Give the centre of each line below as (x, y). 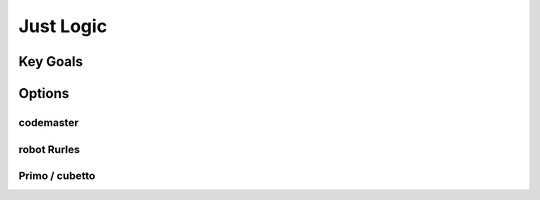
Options (44, 93)
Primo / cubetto (57, 176)
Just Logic (63, 26)
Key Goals (51, 61)
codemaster (48, 122)
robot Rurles (49, 149)
